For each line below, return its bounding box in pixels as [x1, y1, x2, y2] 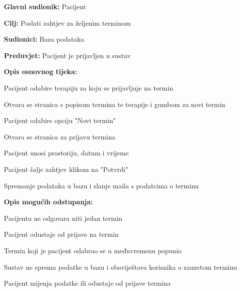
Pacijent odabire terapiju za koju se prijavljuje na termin [4, 82, 173, 92]
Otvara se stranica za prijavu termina [4, 131, 115, 141]
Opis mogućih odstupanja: [4, 197, 93, 207]
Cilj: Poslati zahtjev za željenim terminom [4, 17, 131, 28]
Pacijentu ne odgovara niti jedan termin [4, 213, 123, 223]
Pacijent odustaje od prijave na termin [4, 229, 119, 239]
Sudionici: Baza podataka [4, 34, 84, 44]
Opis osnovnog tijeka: [4, 66, 77, 77]
